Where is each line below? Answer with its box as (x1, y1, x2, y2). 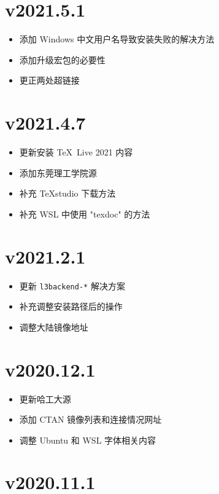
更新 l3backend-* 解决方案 (19, 279, 125, 292)
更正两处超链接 (19, 74, 80, 87)
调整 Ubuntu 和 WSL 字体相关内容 (19, 433, 156, 446)
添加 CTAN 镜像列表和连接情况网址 (19, 413, 162, 426)
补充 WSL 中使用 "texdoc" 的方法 (19, 207, 150, 220)
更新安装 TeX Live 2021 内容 (19, 146, 133, 159)
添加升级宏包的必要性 (19, 53, 106, 66)
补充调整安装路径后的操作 (19, 300, 123, 313)
